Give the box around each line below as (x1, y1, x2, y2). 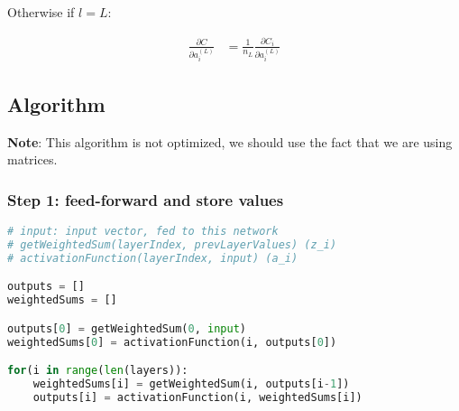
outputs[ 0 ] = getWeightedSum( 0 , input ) (7, 322, 246, 335)
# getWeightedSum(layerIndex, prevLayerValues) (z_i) (7, 238, 337, 251)
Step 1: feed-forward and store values (7, 188, 284, 210)
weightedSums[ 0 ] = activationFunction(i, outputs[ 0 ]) (7, 335, 337, 349)
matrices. (7, 150, 58, 169)
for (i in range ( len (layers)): (7, 364, 188, 378)
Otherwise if (7, 3, 75, 21)
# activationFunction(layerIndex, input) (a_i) (7, 251, 298, 265)
